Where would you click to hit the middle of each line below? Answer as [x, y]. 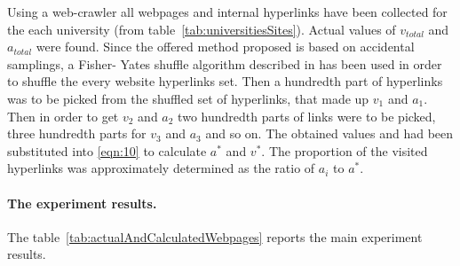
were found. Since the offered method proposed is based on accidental [225, 47]
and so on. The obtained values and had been [329, 133]
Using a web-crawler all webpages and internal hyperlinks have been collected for [227, 12]
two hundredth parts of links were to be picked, [307, 116]
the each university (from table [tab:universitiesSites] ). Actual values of [202, 29]
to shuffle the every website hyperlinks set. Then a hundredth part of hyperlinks [225, 81]
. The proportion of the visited [345, 150]
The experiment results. [82, 203]
